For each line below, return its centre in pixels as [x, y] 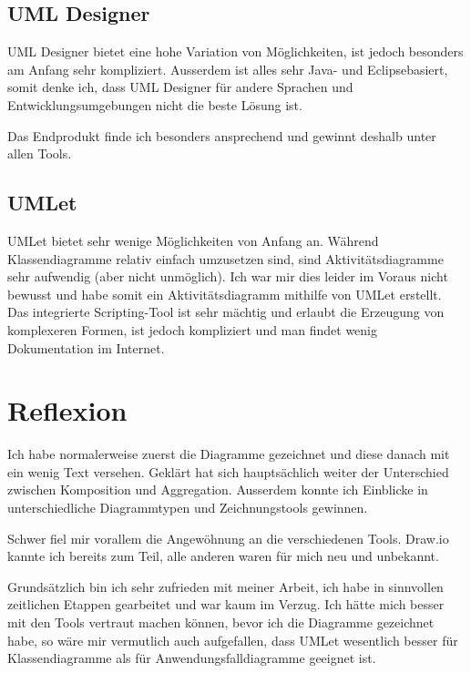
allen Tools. [40, 153]
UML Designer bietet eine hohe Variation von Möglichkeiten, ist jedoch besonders [235, 51]
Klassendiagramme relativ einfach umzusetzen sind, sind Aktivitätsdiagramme [225, 258]
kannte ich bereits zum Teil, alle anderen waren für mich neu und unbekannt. [223, 556]
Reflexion [67, 410]
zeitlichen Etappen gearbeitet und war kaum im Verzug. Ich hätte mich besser [226, 604]
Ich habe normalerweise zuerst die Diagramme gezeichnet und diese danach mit [229, 454]
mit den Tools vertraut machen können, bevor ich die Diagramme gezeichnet [221, 622]
